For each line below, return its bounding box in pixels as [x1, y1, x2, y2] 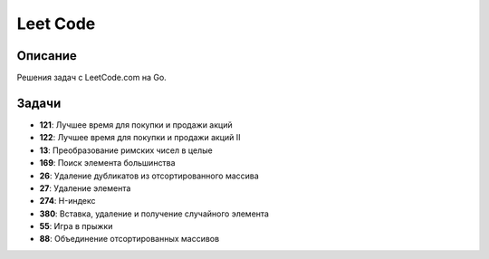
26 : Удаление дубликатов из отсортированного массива [39, 170, 260, 181]
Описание [16, 48, 77, 63]
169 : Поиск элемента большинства [39, 158, 176, 168]
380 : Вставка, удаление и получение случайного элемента [39, 208, 269, 219]
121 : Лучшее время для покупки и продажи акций [39, 119, 233, 130]
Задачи [16, 95, 62, 110]
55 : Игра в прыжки [39, 221, 113, 232]
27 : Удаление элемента [39, 182, 131, 194]
